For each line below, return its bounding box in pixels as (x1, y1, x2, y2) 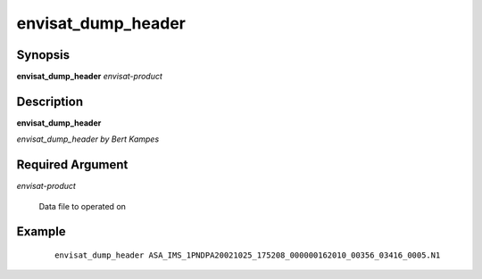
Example (16, 224, 66, 240)
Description (16, 94, 84, 109)
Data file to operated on (38, 201, 127, 211)
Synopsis (16, 47, 71, 62)
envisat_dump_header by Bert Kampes (16, 134, 160, 144)
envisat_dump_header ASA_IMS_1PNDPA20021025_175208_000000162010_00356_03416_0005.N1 (54, 250, 441, 260)
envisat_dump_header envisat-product (16, 71, 162, 82)
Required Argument (16, 157, 129, 173)
